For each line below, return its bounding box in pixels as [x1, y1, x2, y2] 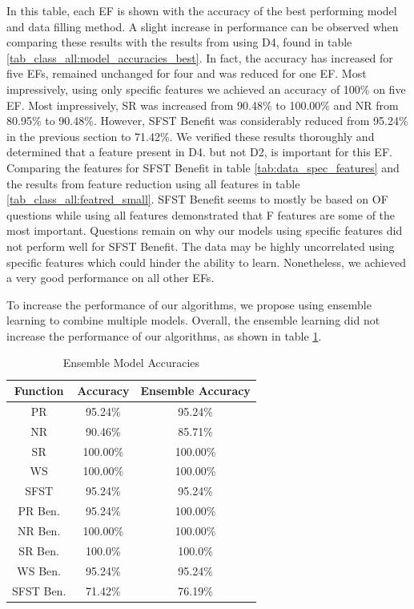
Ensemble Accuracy [140, 382, 251, 399]
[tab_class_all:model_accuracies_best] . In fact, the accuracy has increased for [6, 49, 393, 66]
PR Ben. [18, 502, 60, 519]
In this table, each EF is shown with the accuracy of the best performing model [6, 2, 397, 18]
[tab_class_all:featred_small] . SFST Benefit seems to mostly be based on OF [6, 191, 388, 208]
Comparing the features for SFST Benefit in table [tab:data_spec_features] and [6, 159, 400, 175]
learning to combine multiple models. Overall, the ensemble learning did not [6, 312, 380, 329]
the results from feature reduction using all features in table [6, 175, 300, 192]
